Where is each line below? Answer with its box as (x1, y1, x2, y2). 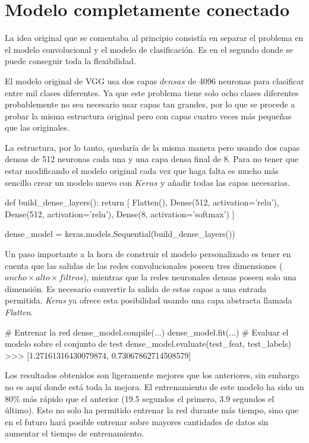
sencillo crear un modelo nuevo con (5, 176, 133, 188)
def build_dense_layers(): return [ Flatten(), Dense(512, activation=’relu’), (5, 196, 279, 208)
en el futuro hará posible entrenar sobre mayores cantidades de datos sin (5, 415, 269, 428)
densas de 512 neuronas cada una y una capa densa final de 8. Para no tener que (5, 153, 299, 165)
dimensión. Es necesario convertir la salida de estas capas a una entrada (5, 282, 267, 295)
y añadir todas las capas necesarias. (160, 176, 290, 188)
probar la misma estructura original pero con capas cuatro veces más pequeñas (5, 109, 292, 122)
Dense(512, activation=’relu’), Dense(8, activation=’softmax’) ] (5, 207, 235, 220)
